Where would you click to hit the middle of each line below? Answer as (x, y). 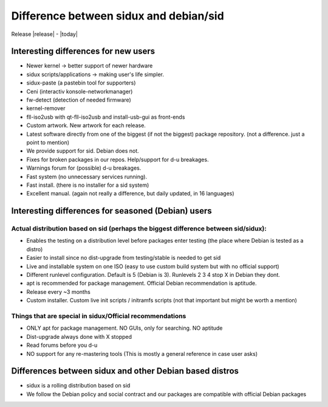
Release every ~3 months (58, 291)
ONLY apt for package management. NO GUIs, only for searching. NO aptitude (125, 328)
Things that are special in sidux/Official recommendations (99, 316)
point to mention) (48, 142)
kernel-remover (46, 108)
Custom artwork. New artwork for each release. (86, 125)
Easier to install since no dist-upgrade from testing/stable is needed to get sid (124, 258)
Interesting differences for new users (83, 51)
